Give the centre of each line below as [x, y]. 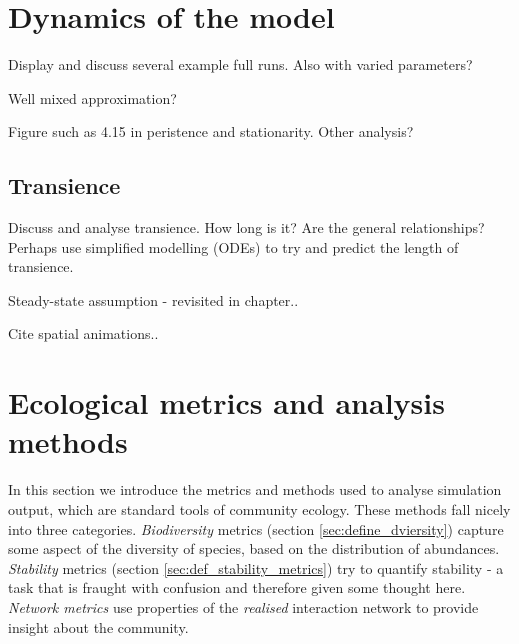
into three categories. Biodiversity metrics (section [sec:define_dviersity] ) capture [256, 528]
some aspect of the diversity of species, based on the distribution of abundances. [254, 548]
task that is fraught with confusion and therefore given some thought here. [237, 587]
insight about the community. [98, 626]
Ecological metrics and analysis [226, 402]
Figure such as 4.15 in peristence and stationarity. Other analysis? [211, 131]
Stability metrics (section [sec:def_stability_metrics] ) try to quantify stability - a [256, 567]
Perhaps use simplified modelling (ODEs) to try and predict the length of [233, 246]
